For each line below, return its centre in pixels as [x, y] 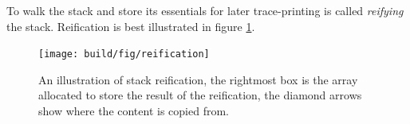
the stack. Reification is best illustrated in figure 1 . [131, 26]
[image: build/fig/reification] [124, 54]
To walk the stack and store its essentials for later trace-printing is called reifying [205, 10]
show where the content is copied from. [134, 111]
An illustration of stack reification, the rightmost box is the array [198, 79]
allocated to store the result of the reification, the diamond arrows [200, 95]
